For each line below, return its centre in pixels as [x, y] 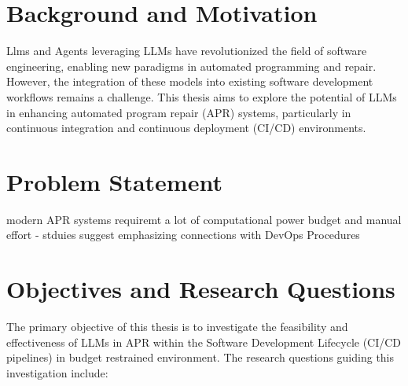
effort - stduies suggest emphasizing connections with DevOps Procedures [183, 235]
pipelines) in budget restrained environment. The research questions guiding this [200, 357]
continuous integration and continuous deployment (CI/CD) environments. [186, 128]
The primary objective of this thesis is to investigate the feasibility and [177, 327]
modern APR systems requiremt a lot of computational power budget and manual [204, 219]
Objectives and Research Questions [201, 289]
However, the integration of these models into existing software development [190, 81]
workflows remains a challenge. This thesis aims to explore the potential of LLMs [202, 96]
